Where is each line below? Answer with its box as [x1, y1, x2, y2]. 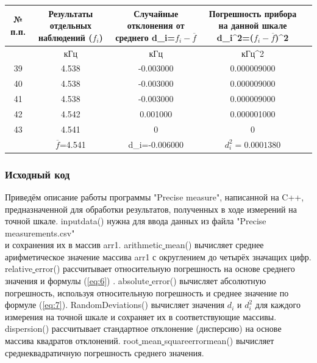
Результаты [48, 7, 93, 20]
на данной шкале [218, 19, 287, 32]
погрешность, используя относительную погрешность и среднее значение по [5, 286, 289, 299]
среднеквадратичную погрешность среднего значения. [5, 346, 204, 359]
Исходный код [5, 166, 70, 182]
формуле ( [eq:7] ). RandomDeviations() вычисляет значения [5, 298, 225, 311]
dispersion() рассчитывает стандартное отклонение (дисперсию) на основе [5, 322, 282, 335]
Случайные [134, 7, 179, 20]
